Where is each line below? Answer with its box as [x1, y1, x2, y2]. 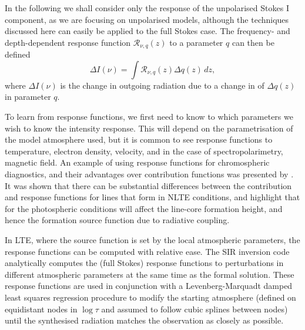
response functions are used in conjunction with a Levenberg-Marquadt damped [5, 280, 293, 292]
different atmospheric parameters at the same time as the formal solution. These [5, 268, 294, 280]
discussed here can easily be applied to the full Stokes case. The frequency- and [5, 25, 290, 37]
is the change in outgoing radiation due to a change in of [60, 79, 264, 91]
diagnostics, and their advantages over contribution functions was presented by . [5, 167, 294, 180]
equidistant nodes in [5, 302, 78, 315]
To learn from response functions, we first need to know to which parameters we [5, 110, 293, 123]
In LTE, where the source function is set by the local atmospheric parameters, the [5, 233, 300, 245]
